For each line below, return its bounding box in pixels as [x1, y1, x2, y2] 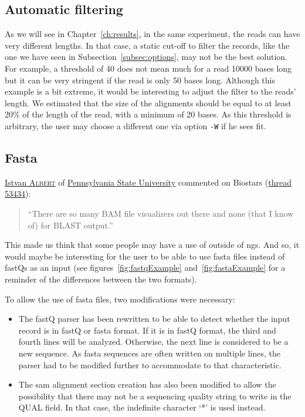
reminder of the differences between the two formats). [5, 273, 197, 285]
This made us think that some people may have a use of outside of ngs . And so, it [5, 238, 300, 251]
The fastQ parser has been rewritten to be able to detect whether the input [18, 312, 290, 325]
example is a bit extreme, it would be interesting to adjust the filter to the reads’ [5, 85, 296, 97]
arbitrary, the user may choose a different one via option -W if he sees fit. [5, 119, 266, 132]
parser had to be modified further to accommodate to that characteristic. [18, 358, 282, 371]
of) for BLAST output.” [28, 218, 113, 231]
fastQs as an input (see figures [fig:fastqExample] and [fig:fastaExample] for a [5, 261, 286, 274]
